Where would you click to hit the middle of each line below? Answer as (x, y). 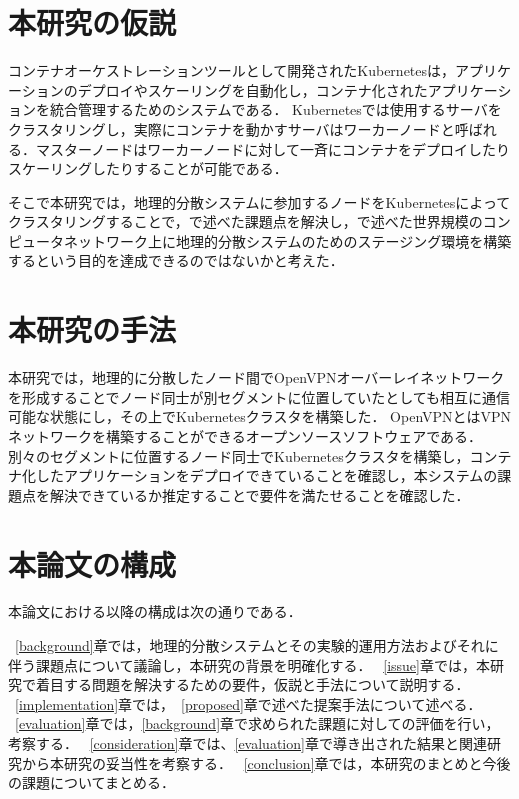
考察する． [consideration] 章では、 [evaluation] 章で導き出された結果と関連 (247, 743)
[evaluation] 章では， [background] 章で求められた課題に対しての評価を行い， (257, 723)
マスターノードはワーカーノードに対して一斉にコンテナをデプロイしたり (272, 148)
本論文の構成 (92, 563)
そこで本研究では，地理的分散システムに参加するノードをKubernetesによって (259, 201)
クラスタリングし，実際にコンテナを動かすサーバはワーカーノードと (231, 128)
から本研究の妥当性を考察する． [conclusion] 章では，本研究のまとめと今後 (266, 762)
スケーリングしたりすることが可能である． (148, 168)
